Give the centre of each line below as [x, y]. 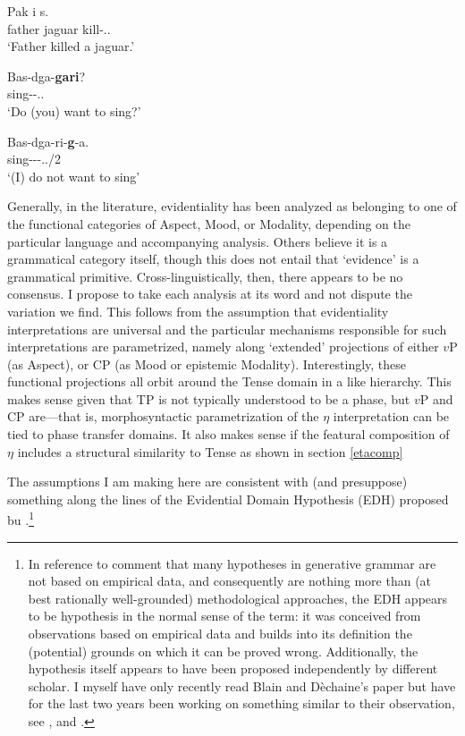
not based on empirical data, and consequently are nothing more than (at [230, 581]
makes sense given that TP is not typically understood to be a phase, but [209, 398]
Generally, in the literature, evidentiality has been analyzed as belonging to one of [232, 206]
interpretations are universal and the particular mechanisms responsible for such [227, 329]
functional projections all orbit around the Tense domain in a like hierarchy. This [229, 381]
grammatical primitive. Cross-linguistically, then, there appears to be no [205, 276]
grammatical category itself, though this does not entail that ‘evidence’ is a [213, 259]
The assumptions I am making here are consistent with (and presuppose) [207, 482]
